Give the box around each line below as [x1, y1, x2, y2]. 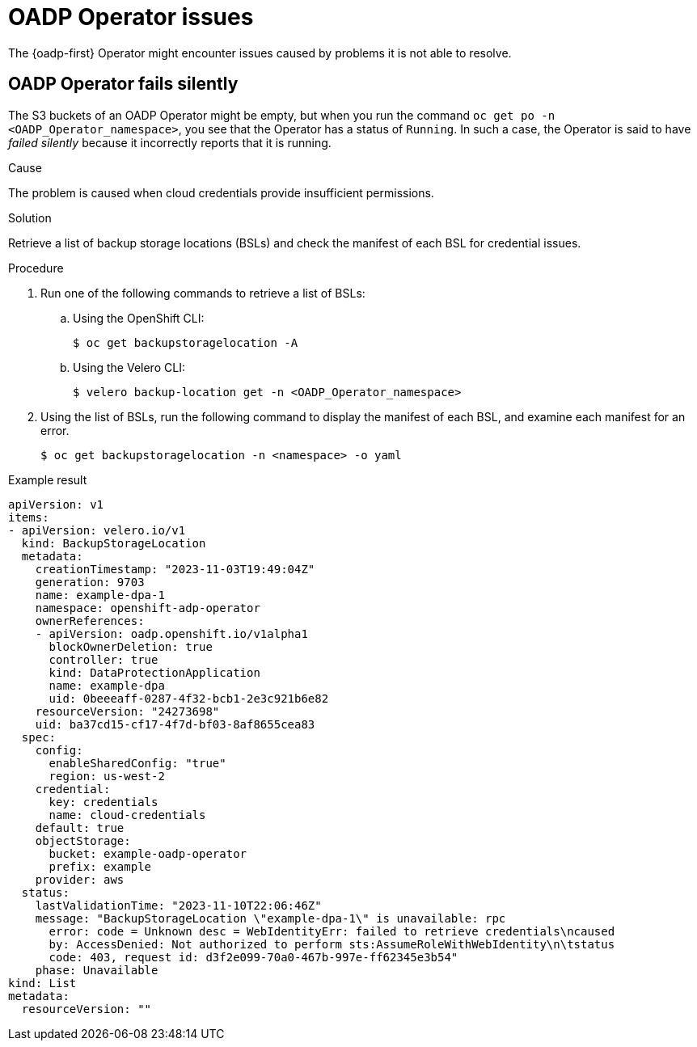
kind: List [8, 976, 77, 990]
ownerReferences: [35, 614, 145, 627]
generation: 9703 [35, 575, 145, 589]
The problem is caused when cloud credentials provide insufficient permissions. [8, 185, 434, 200]
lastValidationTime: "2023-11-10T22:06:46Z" [35, 898, 322, 912]
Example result [8, 472, 87, 487]
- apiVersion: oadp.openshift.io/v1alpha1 [35, 627, 308, 640]
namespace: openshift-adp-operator [35, 601, 260, 614]
